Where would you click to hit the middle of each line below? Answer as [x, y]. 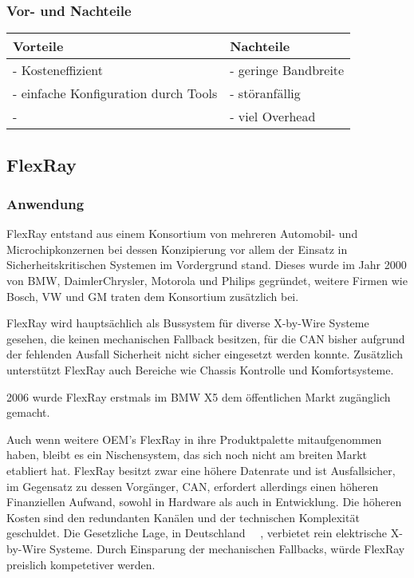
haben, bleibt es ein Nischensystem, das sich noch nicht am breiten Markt [187, 455]
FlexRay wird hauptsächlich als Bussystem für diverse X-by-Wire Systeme [188, 323]
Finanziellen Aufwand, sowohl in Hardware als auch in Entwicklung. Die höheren [204, 502]
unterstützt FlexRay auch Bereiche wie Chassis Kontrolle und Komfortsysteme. [200, 369]
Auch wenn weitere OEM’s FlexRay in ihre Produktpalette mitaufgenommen [194, 439]
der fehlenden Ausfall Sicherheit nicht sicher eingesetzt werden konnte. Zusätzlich [205, 354]
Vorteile [38, 46]
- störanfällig [265, 93]
